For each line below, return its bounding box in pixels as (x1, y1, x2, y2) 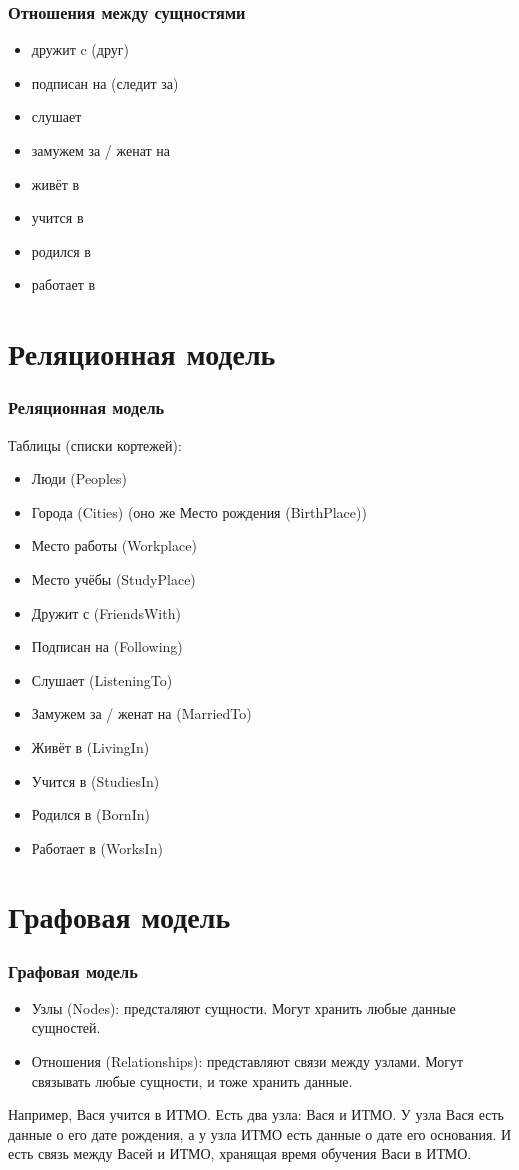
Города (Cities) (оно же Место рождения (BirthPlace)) (31, 501, 367, 522)
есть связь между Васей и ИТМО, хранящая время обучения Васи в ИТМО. (8, 1143, 472, 1164)
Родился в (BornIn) (31, 804, 150, 825)
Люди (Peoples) (31, 468, 127, 489)
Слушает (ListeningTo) (31, 669, 173, 690)
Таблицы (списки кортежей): (8, 434, 182, 455)
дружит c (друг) (31, 39, 129, 60)
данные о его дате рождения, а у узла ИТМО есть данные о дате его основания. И (8, 1123, 511, 1144)
